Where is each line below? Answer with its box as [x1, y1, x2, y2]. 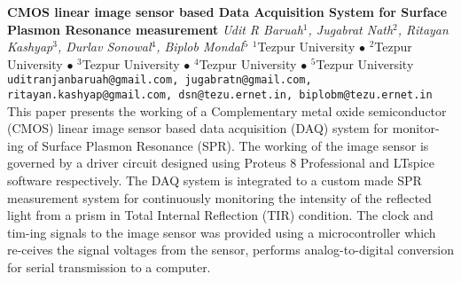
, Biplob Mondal [156, 37, 244, 56]
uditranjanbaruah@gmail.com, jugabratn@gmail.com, [7, 74, 312, 87]
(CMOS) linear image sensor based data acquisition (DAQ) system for [7, 119, 389, 137]
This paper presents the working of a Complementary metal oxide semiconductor [7, 101, 447, 120]
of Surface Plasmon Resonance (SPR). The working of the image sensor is [27, 136, 429, 154]
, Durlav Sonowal [57, 37, 152, 56]
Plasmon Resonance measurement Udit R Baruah [7, 20, 303, 38]
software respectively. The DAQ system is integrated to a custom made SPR [7, 171, 422, 190]
